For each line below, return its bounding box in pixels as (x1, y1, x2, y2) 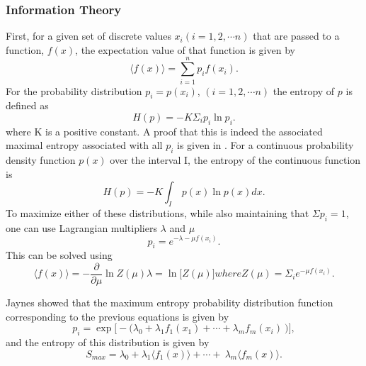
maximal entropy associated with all (6, 138, 163, 152)
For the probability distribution (6, 83, 142, 98)
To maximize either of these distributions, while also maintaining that (6, 206, 309, 221)
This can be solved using (6, 248, 113, 262)
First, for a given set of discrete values (6, 28, 171, 43)
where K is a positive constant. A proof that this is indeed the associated (6, 123, 323, 138)
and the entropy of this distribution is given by (6, 334, 210, 349)
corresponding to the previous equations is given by (6, 309, 229, 323)
